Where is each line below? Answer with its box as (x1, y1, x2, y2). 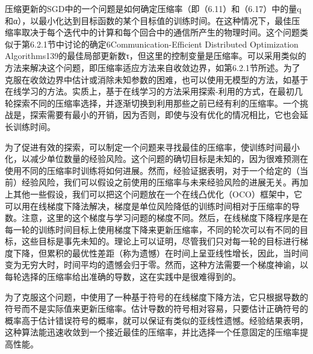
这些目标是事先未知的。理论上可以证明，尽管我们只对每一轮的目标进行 (21, 235, 300, 247)
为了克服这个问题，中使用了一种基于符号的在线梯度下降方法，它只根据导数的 (5, 290, 308, 303)
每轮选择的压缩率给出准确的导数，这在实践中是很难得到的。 (5, 270, 241, 283)
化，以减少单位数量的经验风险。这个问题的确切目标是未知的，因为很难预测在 (5, 152, 308, 165)
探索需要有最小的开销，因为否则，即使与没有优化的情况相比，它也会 (29, 108, 300, 121)
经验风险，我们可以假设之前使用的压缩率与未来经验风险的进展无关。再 (21, 176, 300, 188)
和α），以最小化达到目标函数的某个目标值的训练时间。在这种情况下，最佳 (5, 14, 292, 26)
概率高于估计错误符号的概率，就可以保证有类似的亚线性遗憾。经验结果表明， (5, 314, 308, 326)
